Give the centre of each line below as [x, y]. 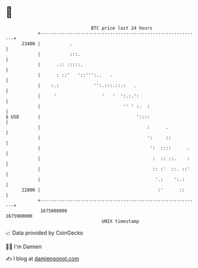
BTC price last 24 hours [122, 28]
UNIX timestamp [120, 221]
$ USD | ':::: [78, 117]
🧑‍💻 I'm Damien [24, 247]
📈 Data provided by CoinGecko [44, 233]
